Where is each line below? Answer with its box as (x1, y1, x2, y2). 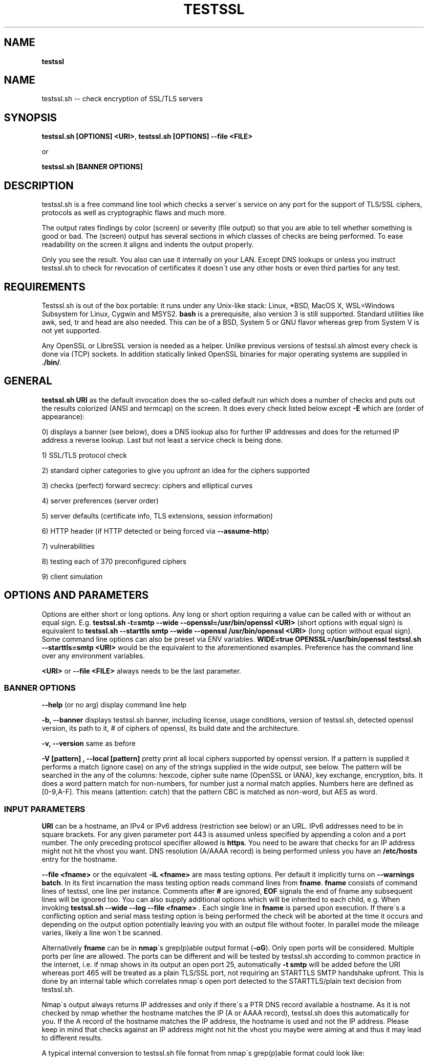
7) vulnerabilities (42, 542, 95, 550)
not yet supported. (42, 326, 101, 335)
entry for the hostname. (42, 855, 118, 864)
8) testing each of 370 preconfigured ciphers (42, 557, 187, 565)
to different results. (42, 1034, 103, 1042)
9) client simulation (42, 572, 103, 581)
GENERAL (4, 375, 52, 387)
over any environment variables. (42, 651, 145, 660)
